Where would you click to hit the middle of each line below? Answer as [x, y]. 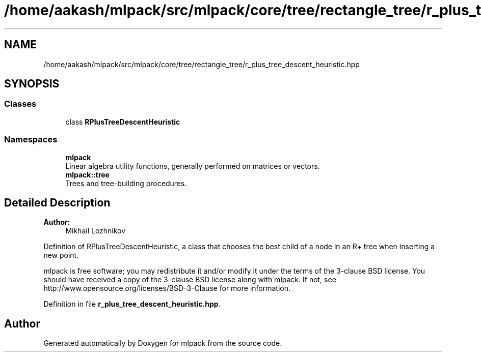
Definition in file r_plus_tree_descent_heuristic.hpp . [132, 304]
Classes [20, 104]
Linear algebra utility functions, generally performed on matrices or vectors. [193, 166]
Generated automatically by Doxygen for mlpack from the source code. [163, 343]
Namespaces [31, 140]
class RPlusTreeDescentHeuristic [123, 122]
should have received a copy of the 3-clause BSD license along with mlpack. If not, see [190, 280]
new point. [61, 255]
